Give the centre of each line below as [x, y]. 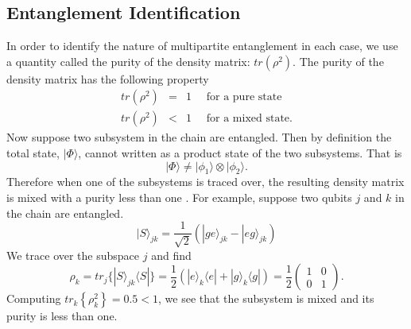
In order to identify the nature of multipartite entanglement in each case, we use [202, 46]
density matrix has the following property [108, 78]
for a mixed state [248, 119]
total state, [33, 153]
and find [171, 255]
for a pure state [244, 97]
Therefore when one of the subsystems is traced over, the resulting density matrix [205, 182]
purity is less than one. [62, 316]
